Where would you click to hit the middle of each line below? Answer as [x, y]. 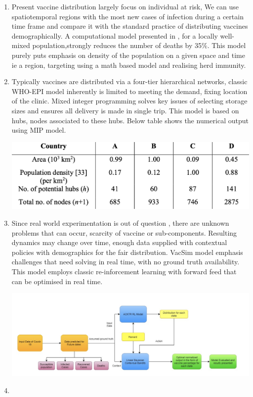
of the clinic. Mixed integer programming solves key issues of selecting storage [129, 101]
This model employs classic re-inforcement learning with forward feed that [124, 271]
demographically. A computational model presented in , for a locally [115, 35]
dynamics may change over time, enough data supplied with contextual [119, 242]
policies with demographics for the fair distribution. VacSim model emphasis [127, 252]
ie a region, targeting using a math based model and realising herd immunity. [129, 65]
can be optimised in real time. [57, 281]
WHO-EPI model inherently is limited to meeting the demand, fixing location [129, 91]
